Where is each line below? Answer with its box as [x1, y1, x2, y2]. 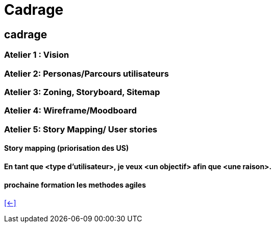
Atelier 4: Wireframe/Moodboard [4, 105, 137, 116]
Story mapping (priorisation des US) [4, 144, 129, 153]
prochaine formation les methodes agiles [4, 180, 146, 189]
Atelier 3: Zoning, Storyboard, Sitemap [4, 86, 160, 97]
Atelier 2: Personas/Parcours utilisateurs [4, 68, 169, 79]
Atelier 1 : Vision [4, 50, 69, 60]
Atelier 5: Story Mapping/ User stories [4, 124, 158, 134]
